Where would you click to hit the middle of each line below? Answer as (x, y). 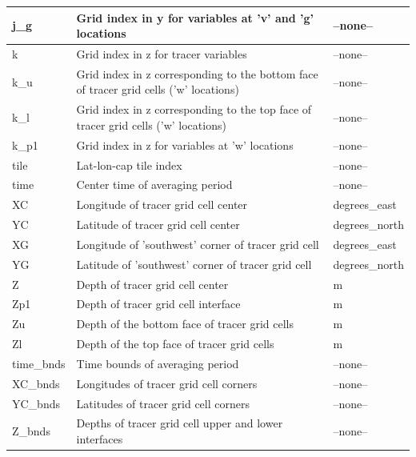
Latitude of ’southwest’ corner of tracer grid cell (194, 264)
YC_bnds (36, 403)
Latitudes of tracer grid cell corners (163, 403)
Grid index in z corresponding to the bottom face (197, 73)
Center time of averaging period (154, 184)
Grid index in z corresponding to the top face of (194, 109)
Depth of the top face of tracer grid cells (175, 344)
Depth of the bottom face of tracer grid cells (185, 324)
